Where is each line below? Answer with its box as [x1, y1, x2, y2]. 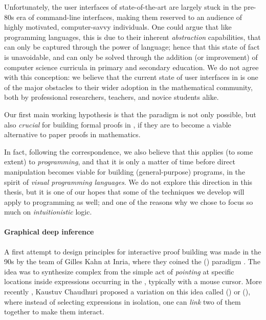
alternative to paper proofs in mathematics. [4, 129, 141, 140]
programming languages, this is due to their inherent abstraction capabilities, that [4, 31, 261, 42]
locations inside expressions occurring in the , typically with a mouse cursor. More [4, 276, 262, 287]
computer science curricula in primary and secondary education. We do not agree [4, 61, 259, 72]
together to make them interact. [4, 306, 104, 317]
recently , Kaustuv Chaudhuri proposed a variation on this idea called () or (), [4, 286, 251, 297]
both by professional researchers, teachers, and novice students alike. [4, 92, 219, 102]
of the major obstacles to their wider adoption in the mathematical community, [4, 81, 253, 92]
